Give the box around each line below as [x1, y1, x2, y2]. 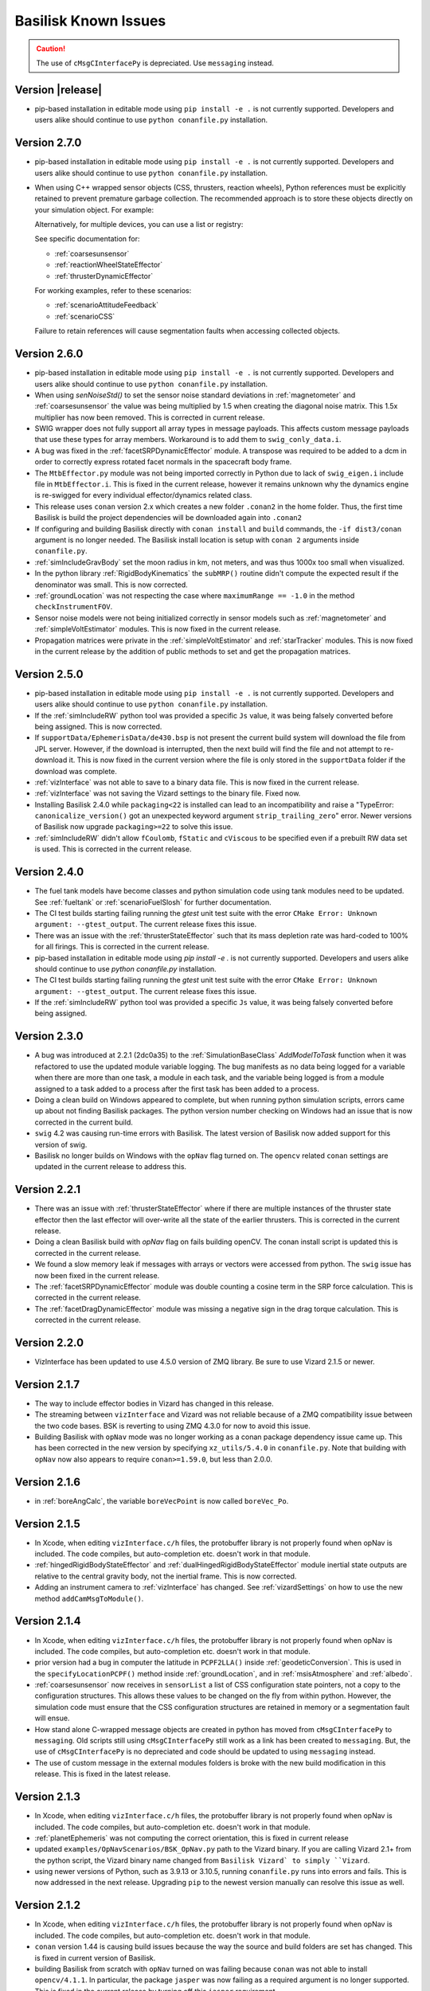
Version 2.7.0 [14, 136, 82, 150]
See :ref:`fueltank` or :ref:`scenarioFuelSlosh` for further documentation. [34, 897, 272, 907]
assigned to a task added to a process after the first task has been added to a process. [34, 1084, 320, 1093]
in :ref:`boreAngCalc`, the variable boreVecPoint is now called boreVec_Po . [34, 1496, 289, 1505]
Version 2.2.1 [14, 1183, 81, 1196]
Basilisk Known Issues [14, 12, 166, 29]
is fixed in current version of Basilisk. [34, 1953, 156, 1962]
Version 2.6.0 [14, 347, 84, 361]
